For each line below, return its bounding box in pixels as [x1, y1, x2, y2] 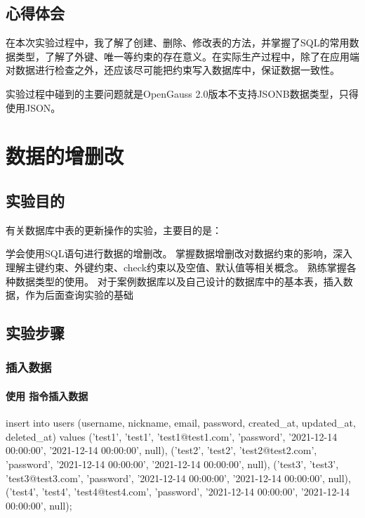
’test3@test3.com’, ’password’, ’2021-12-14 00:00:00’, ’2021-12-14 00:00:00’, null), [6, 470, 351, 485]
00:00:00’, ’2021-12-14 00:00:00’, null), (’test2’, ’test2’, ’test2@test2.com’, [6, 443, 317, 458]
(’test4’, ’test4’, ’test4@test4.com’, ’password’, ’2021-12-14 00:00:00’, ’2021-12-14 [6, 484, 350, 499]
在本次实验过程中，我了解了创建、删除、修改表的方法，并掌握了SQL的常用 [6, 35, 350, 50]
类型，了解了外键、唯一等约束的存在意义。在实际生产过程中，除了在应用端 [15, 48, 359, 63]
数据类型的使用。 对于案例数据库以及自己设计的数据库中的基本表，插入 [15, 273, 343, 288]
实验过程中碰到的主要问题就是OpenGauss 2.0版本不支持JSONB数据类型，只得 [6, 86, 359, 101]
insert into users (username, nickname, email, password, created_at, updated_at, [6, 415, 356, 430]
